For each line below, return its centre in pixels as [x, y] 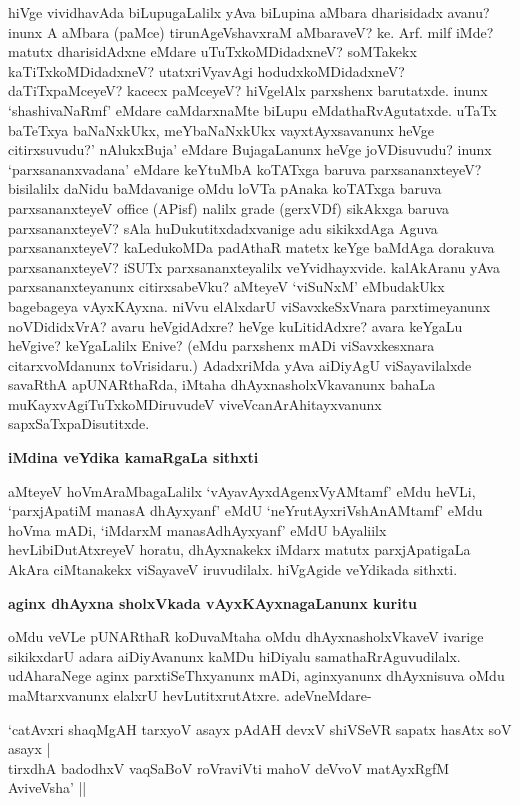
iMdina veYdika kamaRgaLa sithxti [133, 457]
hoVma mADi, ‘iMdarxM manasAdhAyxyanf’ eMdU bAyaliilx [197, 529]
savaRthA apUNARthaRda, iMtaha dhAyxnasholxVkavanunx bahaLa [222, 384]
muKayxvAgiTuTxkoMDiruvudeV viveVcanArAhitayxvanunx [195, 403]
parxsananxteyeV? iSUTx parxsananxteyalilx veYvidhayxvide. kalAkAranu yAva [254, 266]
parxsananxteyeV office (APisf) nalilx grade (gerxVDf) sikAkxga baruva [229, 207]
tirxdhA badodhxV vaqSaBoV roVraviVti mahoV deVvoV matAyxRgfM [229, 767]
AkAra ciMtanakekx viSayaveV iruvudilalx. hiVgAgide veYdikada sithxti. [233, 569]
